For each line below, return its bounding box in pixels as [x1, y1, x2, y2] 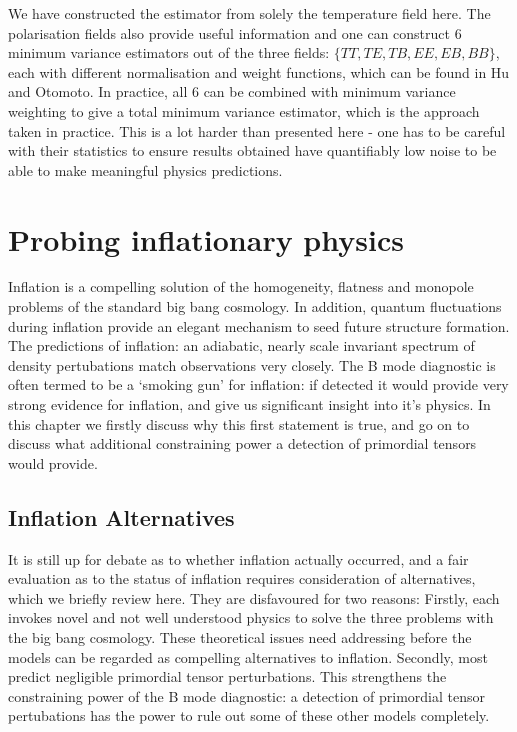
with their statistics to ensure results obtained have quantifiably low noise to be [8, 140, 497, 161]
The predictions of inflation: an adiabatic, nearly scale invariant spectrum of [8, 335, 475, 356]
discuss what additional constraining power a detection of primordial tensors [8, 433, 477, 454]
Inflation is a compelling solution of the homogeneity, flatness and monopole [8, 276, 474, 297]
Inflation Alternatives [8, 501, 235, 532]
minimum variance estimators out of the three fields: [8, 42, 330, 63]
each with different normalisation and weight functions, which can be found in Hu [8, 61, 510, 82]
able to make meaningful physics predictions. [8, 159, 283, 180]
